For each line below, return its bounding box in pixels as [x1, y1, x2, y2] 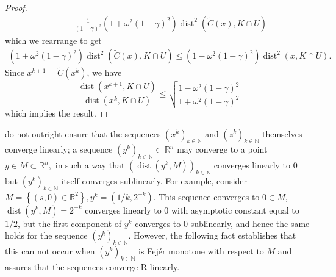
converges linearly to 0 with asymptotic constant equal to [85, 203, 299, 216]
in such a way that [55, 159, 125, 171]
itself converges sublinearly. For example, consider [61, 174, 248, 187]
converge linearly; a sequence [5, 143, 113, 156]
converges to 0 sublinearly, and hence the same [135, 217, 310, 229]
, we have [87, 66, 122, 79]
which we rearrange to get [5, 34, 102, 46]
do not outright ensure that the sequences [5, 127, 161, 140]
